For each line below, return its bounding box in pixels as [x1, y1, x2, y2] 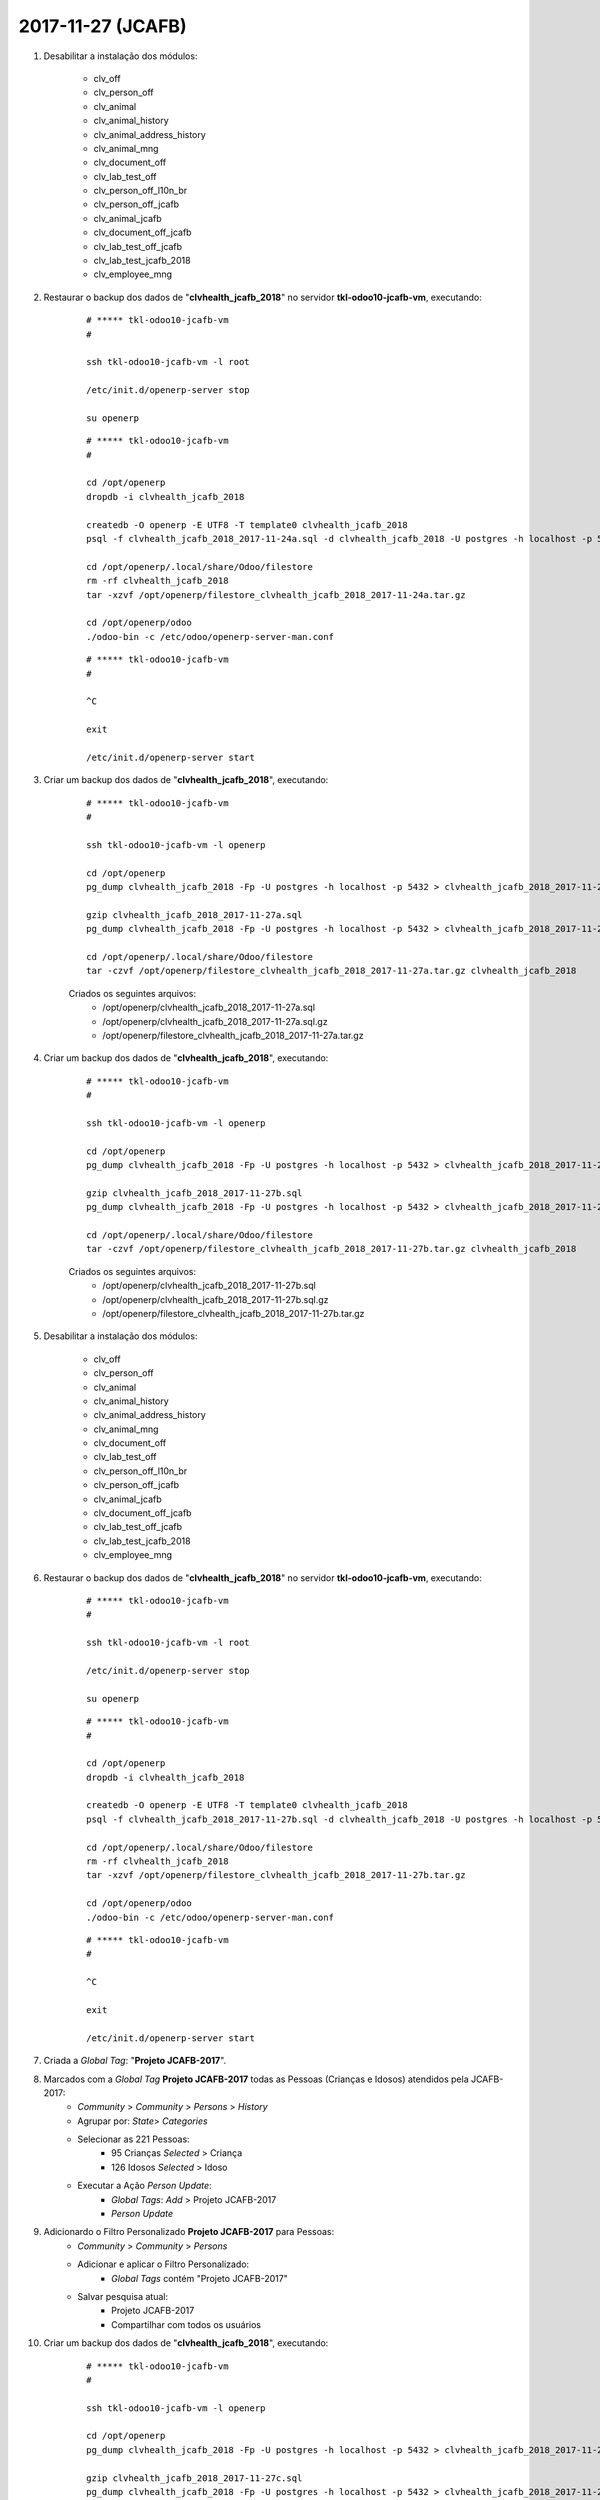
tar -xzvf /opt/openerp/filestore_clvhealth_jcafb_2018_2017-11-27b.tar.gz [86, 1870, 466, 1881]
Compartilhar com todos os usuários [111, 2318, 262, 2330]
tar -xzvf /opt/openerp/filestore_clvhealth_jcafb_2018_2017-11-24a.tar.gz [86, 589, 466, 600]
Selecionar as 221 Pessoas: [77, 2133, 190, 2145]
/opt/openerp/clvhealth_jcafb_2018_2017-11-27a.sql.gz [102, 1015, 329, 1027]
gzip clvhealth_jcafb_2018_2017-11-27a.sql [86, 909, 303, 920]
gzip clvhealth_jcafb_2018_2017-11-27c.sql [86, 2472, 303, 2484]
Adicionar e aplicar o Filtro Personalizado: [77, 2258, 250, 2270]
